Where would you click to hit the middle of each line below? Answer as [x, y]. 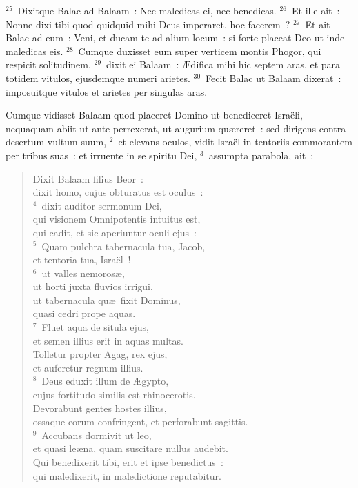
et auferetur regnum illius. [88, 367]
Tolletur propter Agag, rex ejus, [100, 354]
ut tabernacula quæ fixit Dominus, [107, 299]
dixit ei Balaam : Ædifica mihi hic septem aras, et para [223, 64]
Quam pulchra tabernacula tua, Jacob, [123, 246]
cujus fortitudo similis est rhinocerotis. [114, 395]
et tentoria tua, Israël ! [82, 260]
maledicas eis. [34, 51]
